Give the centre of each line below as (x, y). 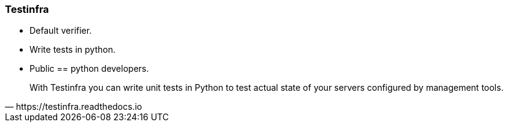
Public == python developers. (89, 69)
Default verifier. (61, 31)
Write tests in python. (72, 50)
